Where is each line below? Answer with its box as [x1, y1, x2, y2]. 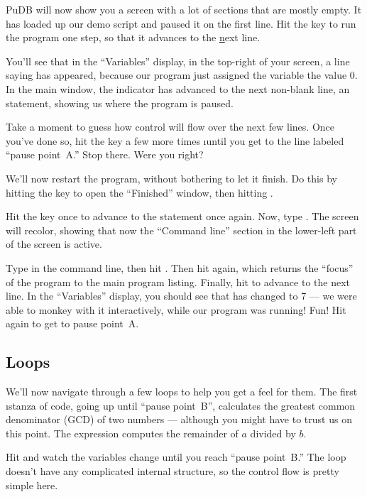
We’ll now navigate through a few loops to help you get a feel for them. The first [6, 384, 358, 399]
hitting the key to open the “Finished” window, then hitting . [6, 185, 273, 200]
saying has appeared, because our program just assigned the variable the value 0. [6, 67, 358, 82]
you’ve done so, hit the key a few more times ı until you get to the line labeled [6, 133, 344, 148]
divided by [250, 425, 296, 440]
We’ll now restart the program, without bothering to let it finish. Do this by [6, 170, 337, 185]
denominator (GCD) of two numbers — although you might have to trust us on [6, 412, 352, 427]
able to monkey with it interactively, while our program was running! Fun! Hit [6, 302, 346, 317]
